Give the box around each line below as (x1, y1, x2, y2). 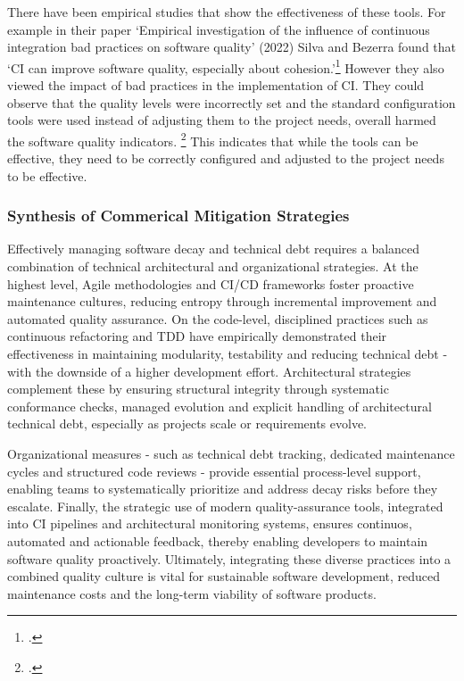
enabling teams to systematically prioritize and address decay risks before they (7, 479, 438, 498)
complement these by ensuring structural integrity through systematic (7, 379, 389, 398)
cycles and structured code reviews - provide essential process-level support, (7, 461, 421, 480)
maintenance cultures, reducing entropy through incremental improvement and (7, 292, 437, 311)
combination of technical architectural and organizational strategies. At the (7, 257, 418, 276)
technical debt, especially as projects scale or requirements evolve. (7, 414, 367, 433)
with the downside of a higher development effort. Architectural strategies (7, 361, 411, 380)
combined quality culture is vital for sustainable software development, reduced (7, 567, 441, 585)
